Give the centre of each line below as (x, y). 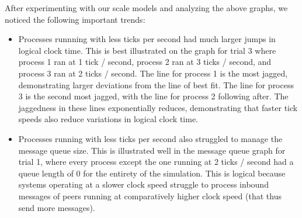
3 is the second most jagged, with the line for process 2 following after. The (153, 96)
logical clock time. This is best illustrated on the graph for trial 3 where (147, 50)
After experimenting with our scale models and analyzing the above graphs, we (146, 8)
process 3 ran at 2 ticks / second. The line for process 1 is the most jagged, (153, 73)
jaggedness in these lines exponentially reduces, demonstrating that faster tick (158, 107)
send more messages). (57, 207)
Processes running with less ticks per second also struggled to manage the (150, 138)
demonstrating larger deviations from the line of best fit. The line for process (156, 84)
